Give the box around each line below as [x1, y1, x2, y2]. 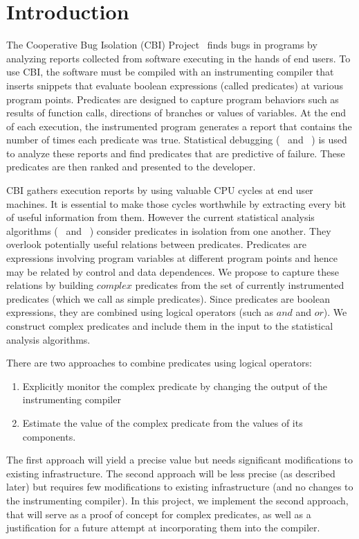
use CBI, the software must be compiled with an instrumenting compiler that [6, 64, 334, 79]
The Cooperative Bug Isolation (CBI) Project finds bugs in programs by [6, 37, 317, 52]
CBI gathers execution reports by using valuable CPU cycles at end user [6, 183, 313, 197]
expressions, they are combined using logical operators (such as [6, 305, 274, 319]
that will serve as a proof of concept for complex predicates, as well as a [6, 506, 311, 521]
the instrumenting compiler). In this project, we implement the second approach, [6, 493, 349, 507]
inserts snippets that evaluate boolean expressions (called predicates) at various [6, 78, 343, 92]
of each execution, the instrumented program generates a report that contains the [6, 118, 352, 133]
